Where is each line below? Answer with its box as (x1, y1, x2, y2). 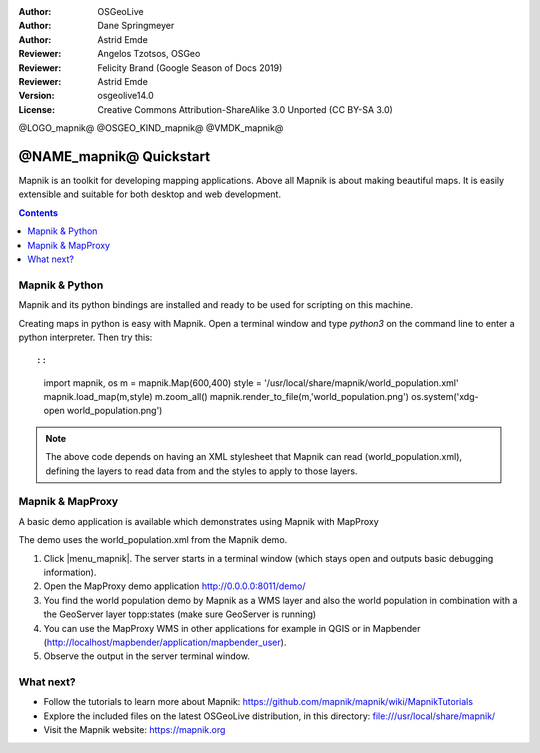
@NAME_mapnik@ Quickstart (18, 148, 210, 165)
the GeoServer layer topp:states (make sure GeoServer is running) (43, 608, 317, 620)
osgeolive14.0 (97, 90, 154, 102)
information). (43, 566, 97, 578)
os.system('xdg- (411, 391, 479, 403)
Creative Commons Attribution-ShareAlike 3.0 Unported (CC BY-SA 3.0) (97, 103, 394, 115)
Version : (18, 90, 55, 102)
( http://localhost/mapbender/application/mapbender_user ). (43, 636, 287, 648)
